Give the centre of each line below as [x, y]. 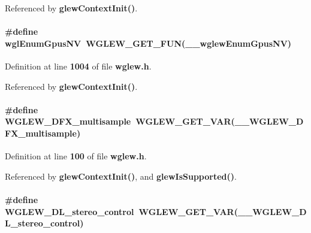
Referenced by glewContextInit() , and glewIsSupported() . [121, 176]
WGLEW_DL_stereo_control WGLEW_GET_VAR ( [121, 211]
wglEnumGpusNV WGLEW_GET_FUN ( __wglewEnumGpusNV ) [148, 43]
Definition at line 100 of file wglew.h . [76, 156]
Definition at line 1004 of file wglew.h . [78, 66]
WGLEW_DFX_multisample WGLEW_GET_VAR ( [120, 121]
